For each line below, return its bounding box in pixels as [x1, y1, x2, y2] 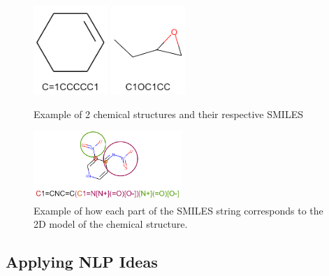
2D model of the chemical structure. [34, 217, 188, 231]
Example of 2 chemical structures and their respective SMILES [34, 106, 303, 121]
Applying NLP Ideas [6, 251, 158, 273]
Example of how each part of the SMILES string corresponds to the [34, 203, 323, 217]
